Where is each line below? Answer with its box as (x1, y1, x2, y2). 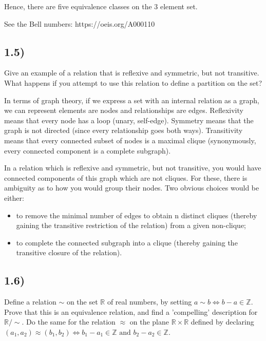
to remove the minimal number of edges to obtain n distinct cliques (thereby (16, 210, 257, 220)
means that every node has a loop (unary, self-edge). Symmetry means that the (4, 115, 254, 125)
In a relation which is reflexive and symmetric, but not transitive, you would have (4, 162, 261, 173)
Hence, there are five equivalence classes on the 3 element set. (4, 1, 198, 11)
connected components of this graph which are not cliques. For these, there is (4, 172, 248, 183)
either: (4, 192, 24, 203)
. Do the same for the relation (22, 316, 116, 327)
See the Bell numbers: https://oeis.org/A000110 (4, 18, 155, 29)
